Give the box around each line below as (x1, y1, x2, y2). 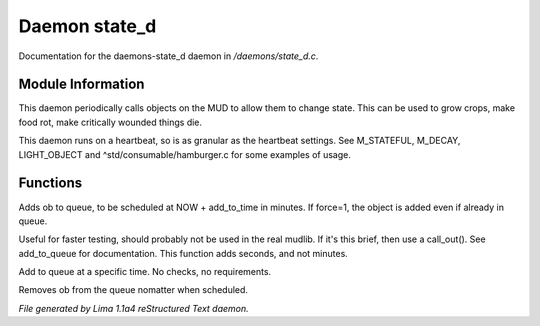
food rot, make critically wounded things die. (18, 116, 203, 128)
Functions (18, 175, 83, 192)
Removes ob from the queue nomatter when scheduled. (18, 284, 249, 296)
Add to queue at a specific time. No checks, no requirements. (18, 266, 272, 278)
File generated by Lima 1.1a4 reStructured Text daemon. (18, 302, 249, 314)
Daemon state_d (18, 15, 157, 37)
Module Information (18, 76, 145, 93)
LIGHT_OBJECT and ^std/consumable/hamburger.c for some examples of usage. (18, 148, 352, 160)
